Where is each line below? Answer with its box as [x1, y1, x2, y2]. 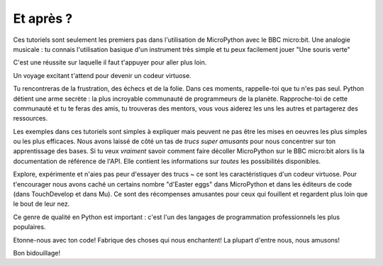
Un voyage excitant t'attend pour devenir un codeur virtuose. [13, 71, 191, 79]
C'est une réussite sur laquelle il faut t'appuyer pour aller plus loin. [13, 58, 207, 67]
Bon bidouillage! [13, 248, 60, 257]
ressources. [13, 114, 48, 123]
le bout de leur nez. [13, 199, 70, 209]
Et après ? [13, 11, 73, 26]
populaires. [13, 223, 46, 231]
